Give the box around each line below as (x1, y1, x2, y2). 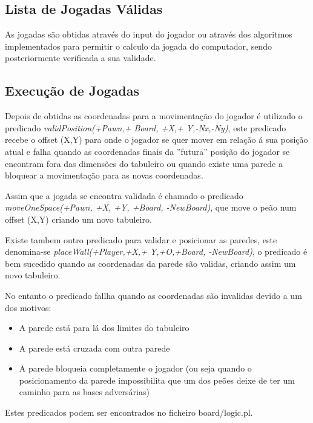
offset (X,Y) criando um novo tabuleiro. (5, 212, 152, 225)
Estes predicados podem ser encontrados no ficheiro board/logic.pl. (5, 406, 253, 419)
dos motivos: (5, 301, 51, 313)
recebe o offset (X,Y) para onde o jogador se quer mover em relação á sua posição (5, 133, 308, 146)
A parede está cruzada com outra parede (19, 341, 170, 354)
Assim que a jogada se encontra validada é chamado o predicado (5, 189, 243, 202)
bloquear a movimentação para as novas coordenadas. (5, 169, 203, 182)
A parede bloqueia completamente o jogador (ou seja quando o (19, 362, 252, 375)
